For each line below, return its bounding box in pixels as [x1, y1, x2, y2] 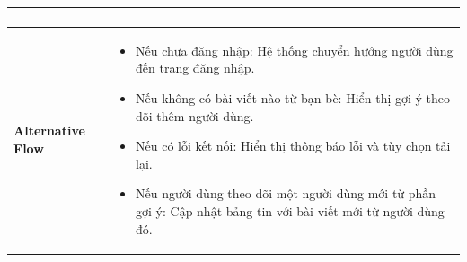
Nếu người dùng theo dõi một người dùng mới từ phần [136, 184, 436, 203]
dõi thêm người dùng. [136, 106, 254, 125]
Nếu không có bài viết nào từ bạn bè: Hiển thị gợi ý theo [136, 88, 451, 107]
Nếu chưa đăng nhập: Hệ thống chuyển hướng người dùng [136, 40, 454, 59]
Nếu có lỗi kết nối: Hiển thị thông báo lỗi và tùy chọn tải [136, 136, 451, 155]
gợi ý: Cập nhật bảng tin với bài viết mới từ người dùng [136, 201, 445, 220]
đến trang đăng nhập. [136, 58, 255, 77]
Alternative [13, 121, 85, 140]
